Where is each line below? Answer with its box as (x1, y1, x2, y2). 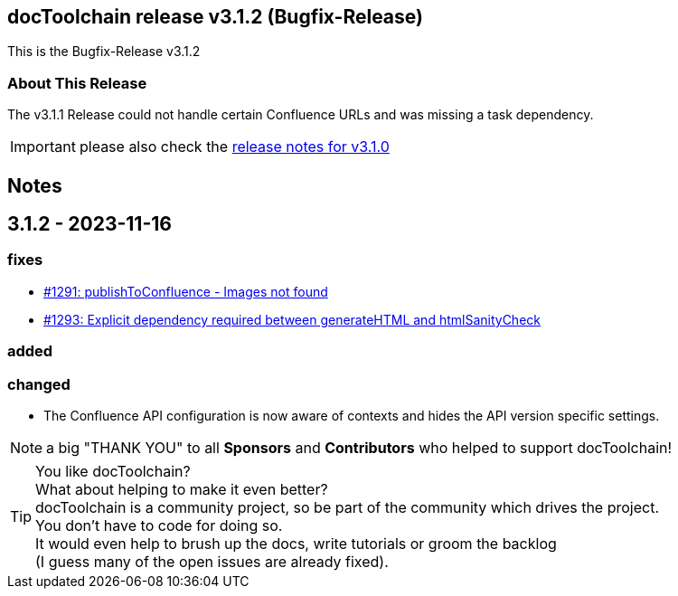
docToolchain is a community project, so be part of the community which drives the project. (35, 497, 660, 516)
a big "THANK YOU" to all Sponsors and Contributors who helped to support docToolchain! (46, 438, 673, 457)
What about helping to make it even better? (35, 479, 328, 498)
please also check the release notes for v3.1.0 (79, 137, 390, 156)
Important (10, 137, 76, 156)
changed (7, 374, 71, 393)
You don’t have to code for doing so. (35, 516, 283, 535)
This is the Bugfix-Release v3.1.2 (7, 43, 201, 60)
